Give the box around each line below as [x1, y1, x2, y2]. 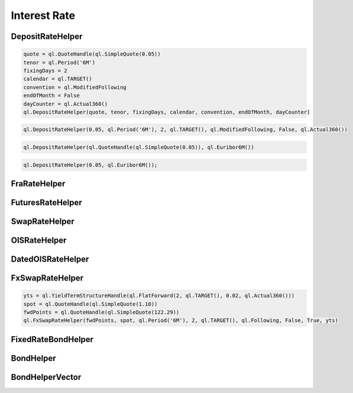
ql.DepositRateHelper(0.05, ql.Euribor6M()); [23, 162, 158, 168]
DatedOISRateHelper [11, 255, 89, 265]
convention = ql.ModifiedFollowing [23, 83, 127, 91]
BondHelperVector [11, 372, 82, 382]
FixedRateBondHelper [11, 334, 94, 344]
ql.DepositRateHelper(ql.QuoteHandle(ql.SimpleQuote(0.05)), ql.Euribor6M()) [23, 144, 254, 151]
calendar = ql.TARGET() [23, 76, 93, 82]
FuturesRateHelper [11, 198, 82, 208]
